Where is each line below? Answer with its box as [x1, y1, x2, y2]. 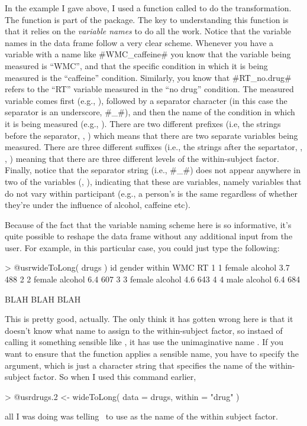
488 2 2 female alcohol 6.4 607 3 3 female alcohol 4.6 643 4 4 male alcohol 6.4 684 [5, 273, 300, 285]
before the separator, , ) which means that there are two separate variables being [5, 129, 298, 141]
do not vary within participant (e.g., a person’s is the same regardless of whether [5, 187, 298, 199]
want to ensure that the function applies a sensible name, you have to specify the [5, 347, 299, 360]
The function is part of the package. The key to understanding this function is [5, 13, 289, 25]
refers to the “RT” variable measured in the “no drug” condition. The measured [5, 83, 294, 95]
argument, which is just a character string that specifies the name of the [5, 359, 267, 371]
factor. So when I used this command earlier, [33, 370, 196, 383]
